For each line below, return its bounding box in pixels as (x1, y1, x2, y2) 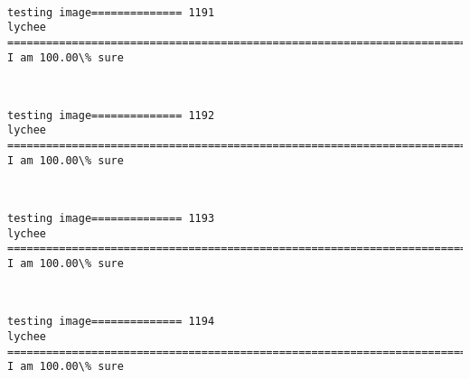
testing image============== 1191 (7, 5, 215, 19)
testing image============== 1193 (7, 212, 215, 226)
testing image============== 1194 (7, 315, 215, 328)
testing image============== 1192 (7, 108, 215, 122)
